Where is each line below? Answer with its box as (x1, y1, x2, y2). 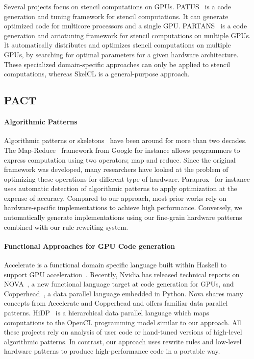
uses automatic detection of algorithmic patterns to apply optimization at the (4, 183, 237, 193)
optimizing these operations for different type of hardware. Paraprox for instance (4, 173, 250, 184)
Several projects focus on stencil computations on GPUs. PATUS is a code (4, 1, 231, 11)
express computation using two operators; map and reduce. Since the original (4, 154, 236, 165)
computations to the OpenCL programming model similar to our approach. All (4, 317, 241, 327)
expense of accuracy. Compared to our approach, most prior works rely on (4, 192, 227, 203)
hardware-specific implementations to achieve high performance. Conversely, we (4, 202, 242, 213)
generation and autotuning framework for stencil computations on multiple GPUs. (4, 30, 251, 40)
